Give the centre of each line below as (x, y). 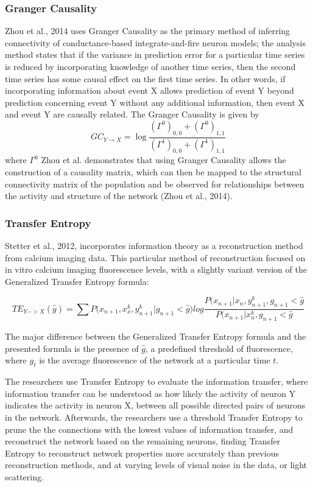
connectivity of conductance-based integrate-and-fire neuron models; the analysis (155, 42)
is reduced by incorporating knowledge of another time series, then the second (150, 66)
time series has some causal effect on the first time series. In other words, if (145, 78)
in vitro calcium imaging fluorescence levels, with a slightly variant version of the (156, 269)
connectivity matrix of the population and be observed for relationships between (155, 184)
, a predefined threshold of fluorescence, (219, 348)
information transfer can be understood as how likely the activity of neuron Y (150, 393)
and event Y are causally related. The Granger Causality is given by (132, 114)
